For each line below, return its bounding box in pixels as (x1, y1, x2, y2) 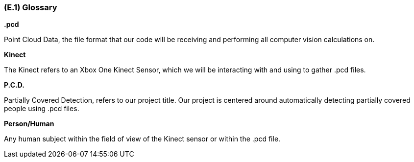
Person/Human (4, 119, 54, 128)
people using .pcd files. (4, 104, 79, 113)
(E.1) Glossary (4, 2, 57, 12)
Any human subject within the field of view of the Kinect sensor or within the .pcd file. (4, 135, 281, 143)
